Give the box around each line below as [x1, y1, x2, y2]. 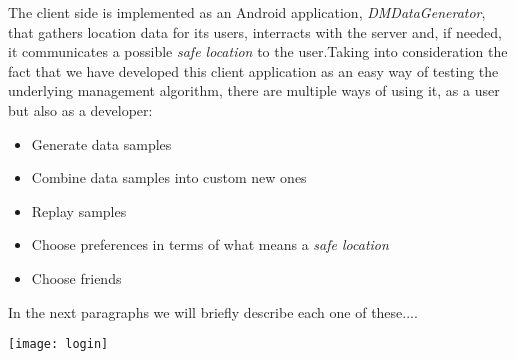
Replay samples [31, 200, 127, 221]
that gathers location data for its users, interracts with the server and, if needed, [8, 21, 502, 42]
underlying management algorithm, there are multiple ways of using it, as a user [8, 80, 500, 101]
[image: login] [8, 337, 109, 352]
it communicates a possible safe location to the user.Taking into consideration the [8, 41, 508, 62]
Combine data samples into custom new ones [31, 167, 307, 188]
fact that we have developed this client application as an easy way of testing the [8, 60, 499, 81]
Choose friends [31, 267, 122, 288]
